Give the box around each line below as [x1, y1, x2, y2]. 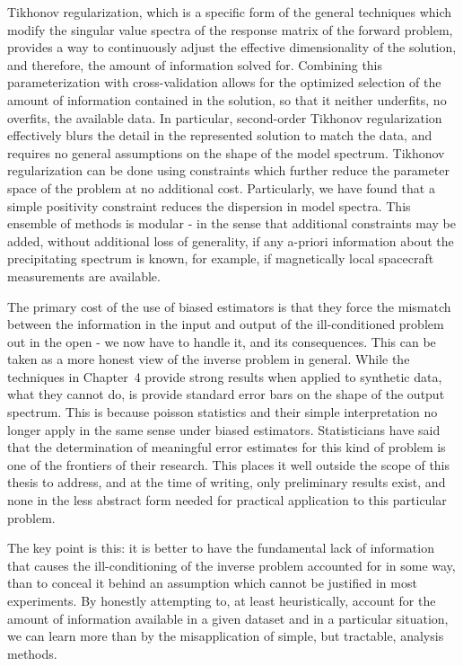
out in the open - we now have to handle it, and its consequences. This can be [7, 332, 436, 351]
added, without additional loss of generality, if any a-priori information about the [7, 231, 454, 250]
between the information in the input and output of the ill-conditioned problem [7, 315, 444, 333]
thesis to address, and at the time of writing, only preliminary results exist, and [7, 473, 446, 492]
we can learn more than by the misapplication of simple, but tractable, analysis [7, 626, 444, 645]
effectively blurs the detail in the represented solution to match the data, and [7, 126, 432, 145]
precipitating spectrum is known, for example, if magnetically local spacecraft [7, 249, 434, 268]
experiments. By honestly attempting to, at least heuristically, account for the [7, 591, 436, 609]
